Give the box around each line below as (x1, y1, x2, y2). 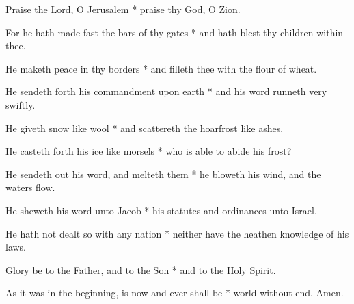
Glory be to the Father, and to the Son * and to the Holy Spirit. (5, 262, 276, 277)
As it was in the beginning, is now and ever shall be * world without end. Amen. (5, 286, 344, 300)
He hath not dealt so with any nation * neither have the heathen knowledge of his (5, 226, 349, 240)
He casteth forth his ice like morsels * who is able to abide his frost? (5, 144, 292, 158)
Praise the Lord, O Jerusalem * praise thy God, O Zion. (5, 2, 241, 16)
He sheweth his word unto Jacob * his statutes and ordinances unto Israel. (5, 203, 317, 217)
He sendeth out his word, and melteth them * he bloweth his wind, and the (5, 166, 321, 181)
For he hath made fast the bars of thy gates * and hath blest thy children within (5, 25, 344, 39)
